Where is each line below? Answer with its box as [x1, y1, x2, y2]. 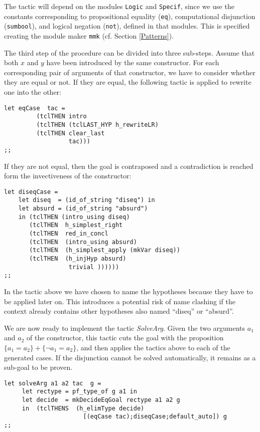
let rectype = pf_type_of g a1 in [22, 388, 137, 395]
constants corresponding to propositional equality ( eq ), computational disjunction [4, 11, 255, 21]
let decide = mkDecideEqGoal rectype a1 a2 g [22, 396, 180, 403]
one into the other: [4, 87, 61, 97]
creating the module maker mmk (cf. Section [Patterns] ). [4, 30, 174, 41]
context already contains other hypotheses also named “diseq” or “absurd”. [4, 306, 234, 316]
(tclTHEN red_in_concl [29, 230, 108, 237]
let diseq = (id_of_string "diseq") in [18, 196, 155, 204]
